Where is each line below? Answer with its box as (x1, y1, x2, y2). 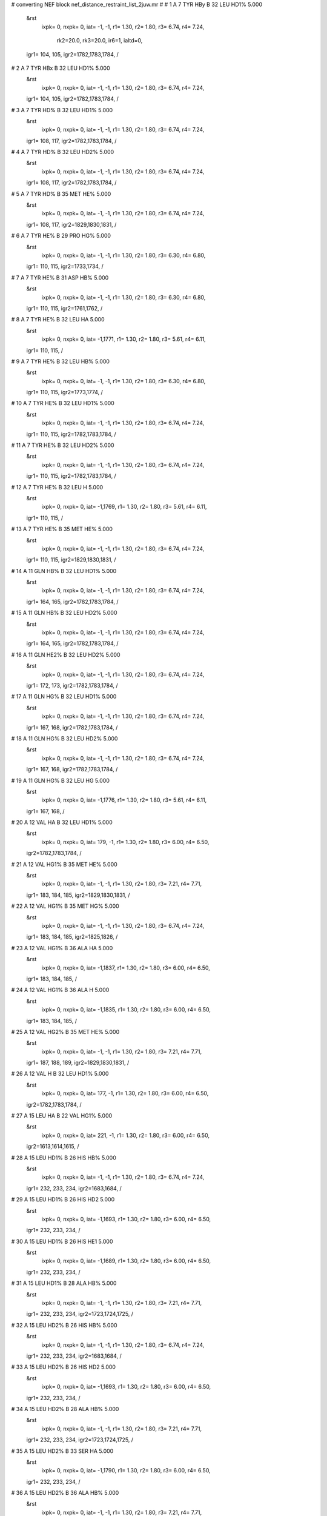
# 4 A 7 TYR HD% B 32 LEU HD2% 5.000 (11, 149, 114, 156)
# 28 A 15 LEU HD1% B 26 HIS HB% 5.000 (11, 1154, 116, 1161)
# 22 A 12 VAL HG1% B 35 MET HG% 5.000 (11, 902, 119, 910)
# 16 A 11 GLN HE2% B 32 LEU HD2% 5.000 (11, 651, 121, 658)
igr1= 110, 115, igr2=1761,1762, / (26, 304, 103, 312)
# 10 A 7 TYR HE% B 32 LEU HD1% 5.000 (11, 400, 114, 407)
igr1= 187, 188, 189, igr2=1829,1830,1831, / (26, 1059, 130, 1067)
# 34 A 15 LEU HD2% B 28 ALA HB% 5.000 (11, 1405, 119, 1412)
